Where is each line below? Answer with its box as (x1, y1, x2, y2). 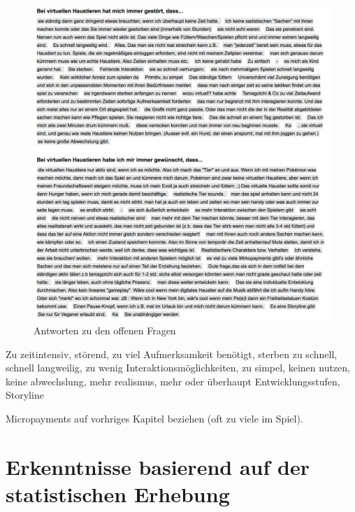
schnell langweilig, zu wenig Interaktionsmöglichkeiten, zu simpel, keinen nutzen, (6, 360, 350, 375)
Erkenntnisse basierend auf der (6, 452, 310, 481)
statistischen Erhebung (6, 479, 230, 508)
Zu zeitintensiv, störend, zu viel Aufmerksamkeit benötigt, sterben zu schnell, (6, 346, 338, 361)
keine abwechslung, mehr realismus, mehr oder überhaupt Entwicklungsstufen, (6, 374, 340, 388)
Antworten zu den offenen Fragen (34, 322, 176, 337)
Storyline (6, 387, 44, 402)
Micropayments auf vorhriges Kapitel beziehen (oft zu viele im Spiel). (6, 411, 303, 425)
